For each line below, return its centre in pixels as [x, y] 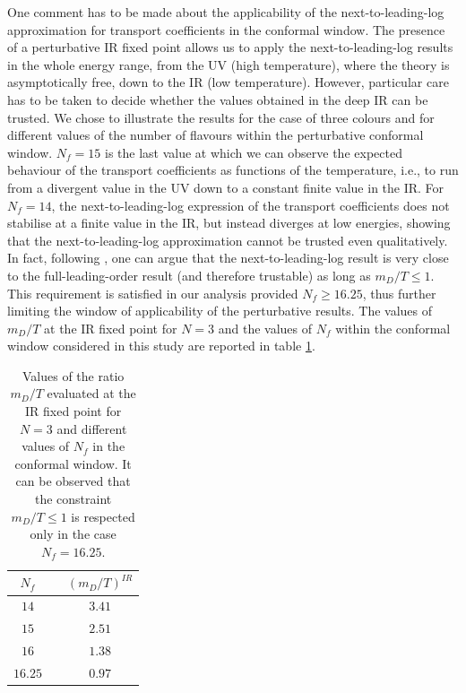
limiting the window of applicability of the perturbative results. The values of [220, 311]
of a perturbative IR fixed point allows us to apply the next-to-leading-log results [230, 47]
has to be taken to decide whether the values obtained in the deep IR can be [218, 99]
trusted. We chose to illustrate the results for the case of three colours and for [221, 117]
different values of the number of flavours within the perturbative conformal [216, 135]
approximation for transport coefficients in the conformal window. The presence [226, 29]
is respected [103, 516]
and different [92, 428]
